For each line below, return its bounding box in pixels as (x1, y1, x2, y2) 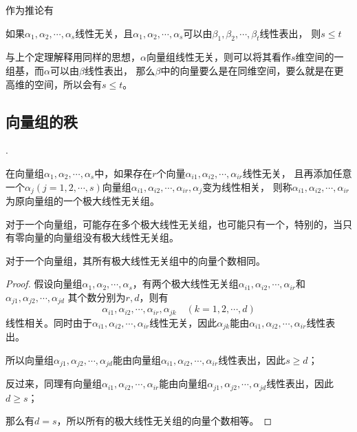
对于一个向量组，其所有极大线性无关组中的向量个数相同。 (6, 253, 266, 267)
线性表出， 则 (259, 25, 321, 40)
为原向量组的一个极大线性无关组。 (6, 194, 160, 208)
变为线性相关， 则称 (202, 179, 292, 194)
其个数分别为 (67, 289, 126, 304)
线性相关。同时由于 (6, 315, 92, 329)
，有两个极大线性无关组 (132, 276, 239, 291)
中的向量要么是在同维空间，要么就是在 (160, 63, 334, 77)
